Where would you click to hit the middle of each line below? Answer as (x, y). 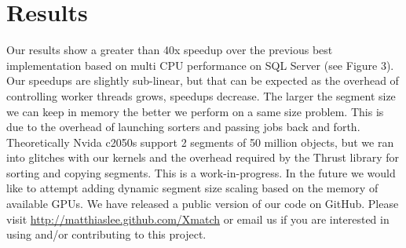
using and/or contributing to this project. (106, 234)
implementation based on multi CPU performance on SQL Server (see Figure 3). (200, 65)
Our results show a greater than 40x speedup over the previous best (170, 50)
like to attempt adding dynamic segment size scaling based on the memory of (192, 188)
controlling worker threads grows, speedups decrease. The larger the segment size (201, 95)
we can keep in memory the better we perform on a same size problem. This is (195, 111)
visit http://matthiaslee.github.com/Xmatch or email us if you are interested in (198, 219)
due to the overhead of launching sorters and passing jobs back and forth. (183, 127)
